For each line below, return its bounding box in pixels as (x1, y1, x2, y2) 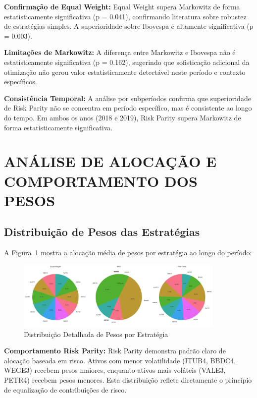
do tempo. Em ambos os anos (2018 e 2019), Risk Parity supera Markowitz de (4, 112, 241, 122)
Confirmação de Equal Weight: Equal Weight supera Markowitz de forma (4, 1, 240, 11)
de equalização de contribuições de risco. (4, 384, 127, 395)
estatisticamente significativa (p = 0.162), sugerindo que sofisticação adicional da (4, 57, 250, 67)
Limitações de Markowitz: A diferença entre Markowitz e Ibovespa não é (4, 47, 236, 57)
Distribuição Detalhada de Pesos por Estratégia (24, 329, 168, 339)
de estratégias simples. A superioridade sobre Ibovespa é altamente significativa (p (4, 21, 254, 31)
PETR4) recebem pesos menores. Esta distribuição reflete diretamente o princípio (4, 374, 252, 385)
